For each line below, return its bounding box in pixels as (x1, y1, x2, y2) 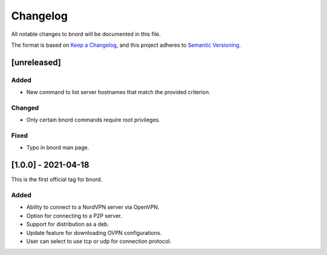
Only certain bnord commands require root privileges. (26, 116, 160, 124)
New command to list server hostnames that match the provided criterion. (26, 89, 211, 96)
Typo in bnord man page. (26, 144, 90, 151)
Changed (11, 103, 39, 112)
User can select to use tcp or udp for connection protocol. (26, 237, 172, 245)
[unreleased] (11, 57, 62, 67)
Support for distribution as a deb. (26, 220, 109, 228)
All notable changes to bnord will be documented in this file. (11, 30, 161, 38)
